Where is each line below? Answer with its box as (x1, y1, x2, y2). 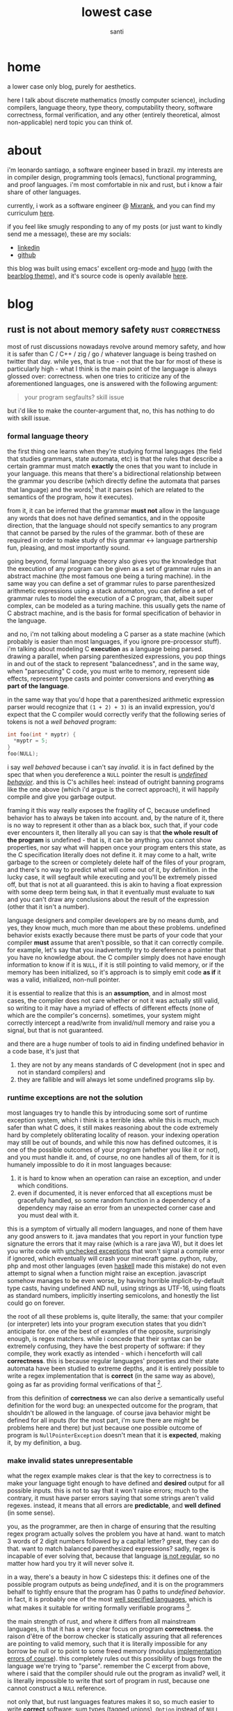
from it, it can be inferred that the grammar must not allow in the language (7, 506, 220, 514)
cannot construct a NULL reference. (7, 1684, 107, 1692)
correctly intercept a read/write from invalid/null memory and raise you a (7, 1019, 216, 1027)
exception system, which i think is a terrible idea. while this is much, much (7, 1116, 219, 1125)
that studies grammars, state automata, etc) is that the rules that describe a (7, 454, 223, 463)
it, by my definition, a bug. (7, 1439, 82, 1447)
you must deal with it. (17, 1211, 79, 1220)
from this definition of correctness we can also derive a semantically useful (7, 1394, 225, 1402)
